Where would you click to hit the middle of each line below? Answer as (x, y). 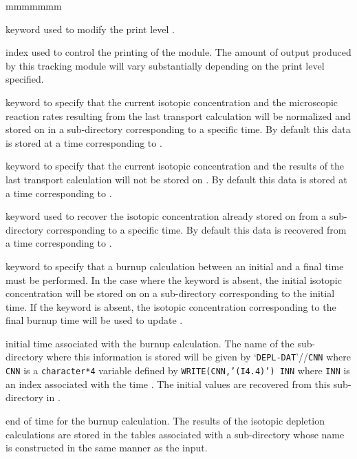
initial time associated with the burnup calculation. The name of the (150, 343)
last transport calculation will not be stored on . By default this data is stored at (176, 179)
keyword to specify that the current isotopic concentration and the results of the (175, 166)
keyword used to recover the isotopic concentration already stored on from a (166, 216)
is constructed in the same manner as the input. (107, 448)
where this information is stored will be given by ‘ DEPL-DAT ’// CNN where (198, 357)
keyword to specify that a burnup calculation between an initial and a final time (175, 266)
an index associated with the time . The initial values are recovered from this (168, 384)
